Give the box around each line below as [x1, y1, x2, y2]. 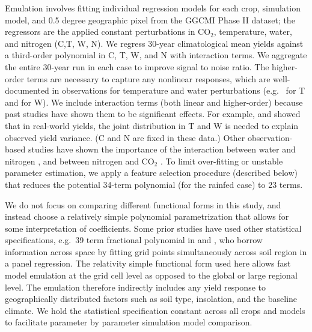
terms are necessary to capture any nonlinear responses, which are [26, 72, 271, 85]
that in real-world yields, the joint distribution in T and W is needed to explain [5, 119, 299, 131]
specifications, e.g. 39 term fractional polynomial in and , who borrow [5, 234, 263, 246]
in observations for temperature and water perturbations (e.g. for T [52, 84, 305, 97]
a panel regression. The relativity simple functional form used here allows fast [5, 257, 291, 270]
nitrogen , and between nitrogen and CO [5, 154, 154, 167]
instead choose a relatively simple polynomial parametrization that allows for [5, 210, 289, 223]
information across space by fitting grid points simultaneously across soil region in [5, 245, 307, 258]
